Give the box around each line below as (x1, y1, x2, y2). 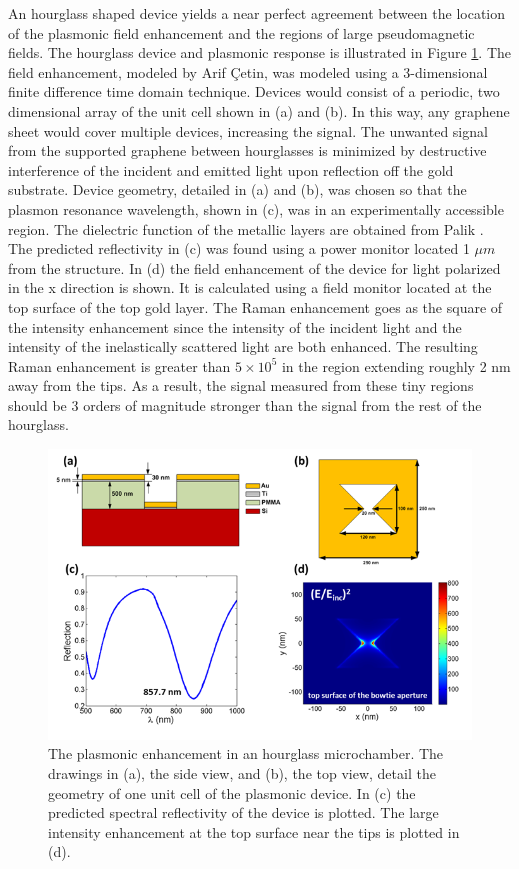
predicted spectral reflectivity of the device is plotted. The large (48, 802, 439, 823)
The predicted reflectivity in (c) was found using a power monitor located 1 (8, 238, 470, 259)
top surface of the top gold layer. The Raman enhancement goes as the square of (8, 296, 503, 317)
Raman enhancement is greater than (8, 355, 231, 376)
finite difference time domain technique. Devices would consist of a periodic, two (8, 81, 500, 102)
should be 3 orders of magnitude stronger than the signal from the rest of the (8, 394, 482, 415)
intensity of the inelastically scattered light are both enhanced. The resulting (8, 336, 478, 357)
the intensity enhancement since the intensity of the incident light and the (8, 316, 462, 337)
